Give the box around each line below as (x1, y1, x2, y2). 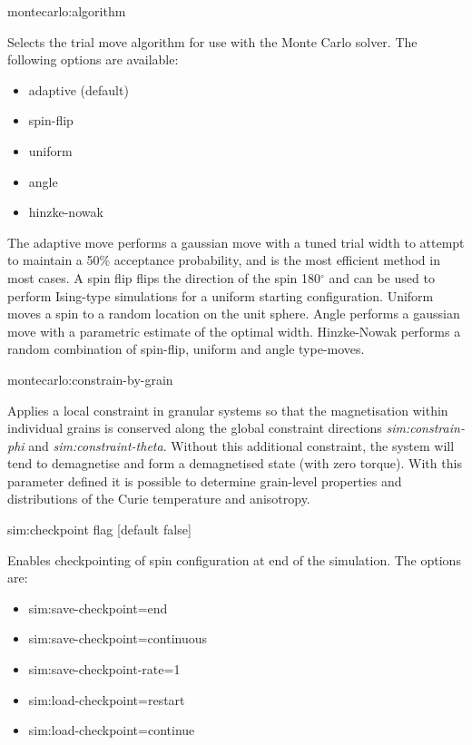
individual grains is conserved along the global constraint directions (7, 418, 382, 437)
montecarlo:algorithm (7, 2, 126, 20)
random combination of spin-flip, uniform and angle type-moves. (7, 339, 365, 358)
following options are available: (7, 50, 179, 69)
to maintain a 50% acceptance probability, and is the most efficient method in (7, 250, 440, 270)
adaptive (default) (28, 80, 129, 99)
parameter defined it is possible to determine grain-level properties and (7, 471, 402, 490)
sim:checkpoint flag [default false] (7, 520, 192, 539)
